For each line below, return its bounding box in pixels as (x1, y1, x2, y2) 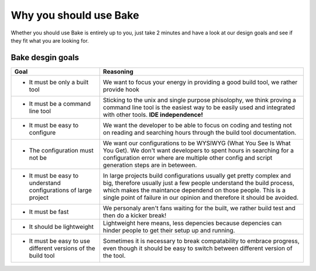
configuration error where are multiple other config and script (102, 154, 273, 162)
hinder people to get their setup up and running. (102, 226, 235, 234)
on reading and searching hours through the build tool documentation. (102, 128, 297, 137)
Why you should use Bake (11, 9, 140, 22)
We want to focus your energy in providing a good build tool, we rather (102, 78, 298, 86)
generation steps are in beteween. (102, 161, 197, 169)
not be (29, 154, 47, 162)
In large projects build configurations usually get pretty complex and (102, 171, 291, 179)
